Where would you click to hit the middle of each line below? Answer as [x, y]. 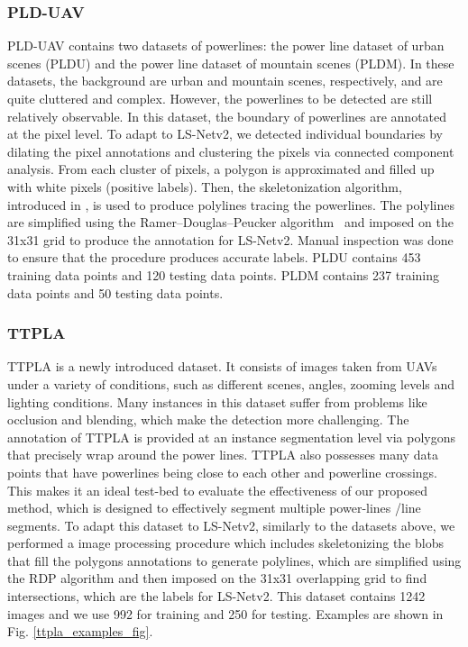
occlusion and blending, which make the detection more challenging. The [208, 419]
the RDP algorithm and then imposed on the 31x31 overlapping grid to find [217, 578]
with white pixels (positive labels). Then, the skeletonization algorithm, [205, 186]
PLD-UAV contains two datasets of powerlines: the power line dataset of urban [226, 46]
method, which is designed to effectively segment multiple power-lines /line [214, 508]
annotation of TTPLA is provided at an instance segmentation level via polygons [231, 437]
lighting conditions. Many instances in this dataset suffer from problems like [217, 401]
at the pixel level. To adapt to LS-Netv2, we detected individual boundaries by [225, 134]
